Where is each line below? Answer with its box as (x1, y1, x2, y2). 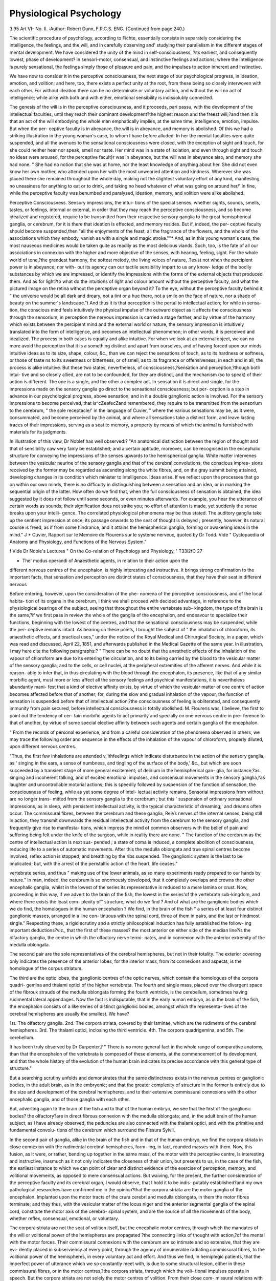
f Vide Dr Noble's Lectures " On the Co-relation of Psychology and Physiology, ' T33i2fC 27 (9, 548, 203, 554)
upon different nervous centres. (9, 743, 77, 750)
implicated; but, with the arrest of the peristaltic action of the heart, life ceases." (9, 860, 178, 866)
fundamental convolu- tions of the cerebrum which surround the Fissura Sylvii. (9, 1127, 175, 1133)
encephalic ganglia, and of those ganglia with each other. (9, 1096, 130, 1102)
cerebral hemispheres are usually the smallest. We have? (9, 1010, 130, 1017)
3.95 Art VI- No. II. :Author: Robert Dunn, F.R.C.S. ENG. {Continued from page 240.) (9, 26, 185, 32)
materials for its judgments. (9, 429, 67, 435)
